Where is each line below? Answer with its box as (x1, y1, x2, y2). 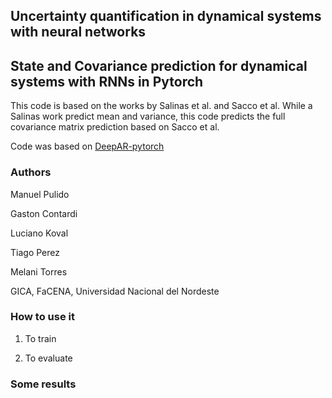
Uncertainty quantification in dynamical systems (10, 8, 322, 25)
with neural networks (10, 24, 147, 41)
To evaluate (24, 352, 73, 364)
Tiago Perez (10, 246, 60, 258)
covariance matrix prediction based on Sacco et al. (10, 121, 220, 133)
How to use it (10, 310, 75, 324)
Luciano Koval (10, 227, 69, 239)
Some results (10, 377, 77, 391)
